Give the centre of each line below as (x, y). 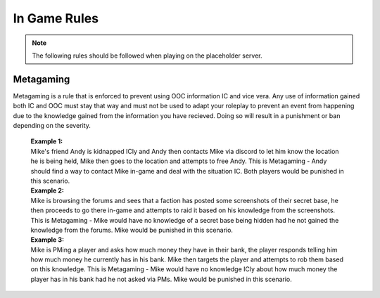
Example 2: (47, 190)
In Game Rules (56, 18)
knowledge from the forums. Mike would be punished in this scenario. (132, 230)
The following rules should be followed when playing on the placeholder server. (147, 56)
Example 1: (47, 141)
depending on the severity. (52, 126)
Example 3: (47, 240)
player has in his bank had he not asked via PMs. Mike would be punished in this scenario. (161, 279)
